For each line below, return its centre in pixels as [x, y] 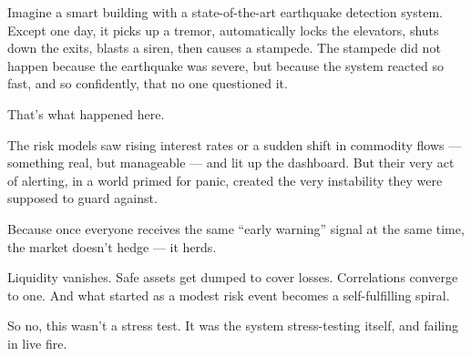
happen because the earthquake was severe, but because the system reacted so [225, 65]
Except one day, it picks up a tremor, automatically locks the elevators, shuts [223, 30]
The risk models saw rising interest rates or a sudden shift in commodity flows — [235, 144]
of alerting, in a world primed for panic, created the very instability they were [225, 180]
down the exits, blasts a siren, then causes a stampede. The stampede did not [224, 48]
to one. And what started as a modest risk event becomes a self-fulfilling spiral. [229, 295]
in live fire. [37, 343]
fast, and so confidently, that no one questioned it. [148, 83]
